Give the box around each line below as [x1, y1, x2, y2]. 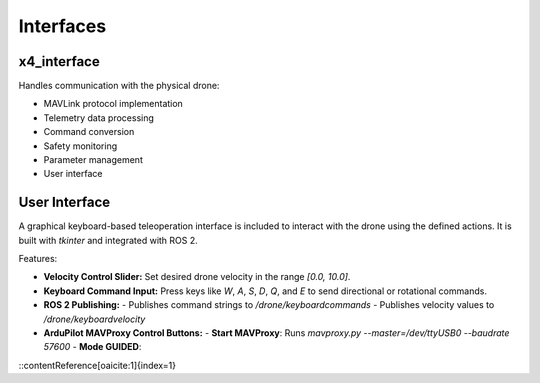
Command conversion [43, 126, 135, 138]
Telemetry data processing [43, 111, 155, 124]
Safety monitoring [43, 140, 118, 152]
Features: [18, 253, 58, 265]
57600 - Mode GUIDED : [43, 341, 142, 353]
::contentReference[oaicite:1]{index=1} [18, 359, 177, 371]
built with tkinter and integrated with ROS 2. [18, 234, 199, 246]
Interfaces [18, 15, 107, 37]
